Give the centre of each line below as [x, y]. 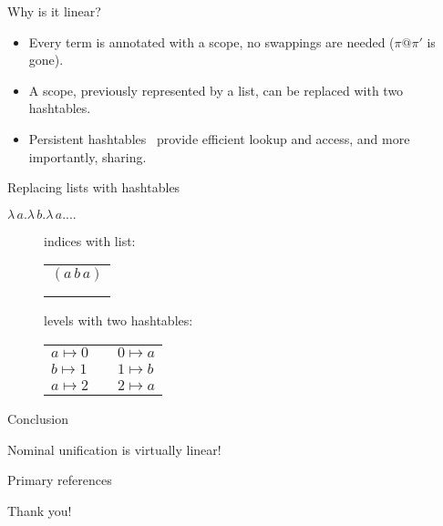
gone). [46, 60]
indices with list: [90, 240]
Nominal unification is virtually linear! [114, 449]
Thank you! [40, 510]
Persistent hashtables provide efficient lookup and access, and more [219, 138]
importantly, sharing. [88, 156]
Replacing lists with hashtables [94, 187]
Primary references [60, 480]
